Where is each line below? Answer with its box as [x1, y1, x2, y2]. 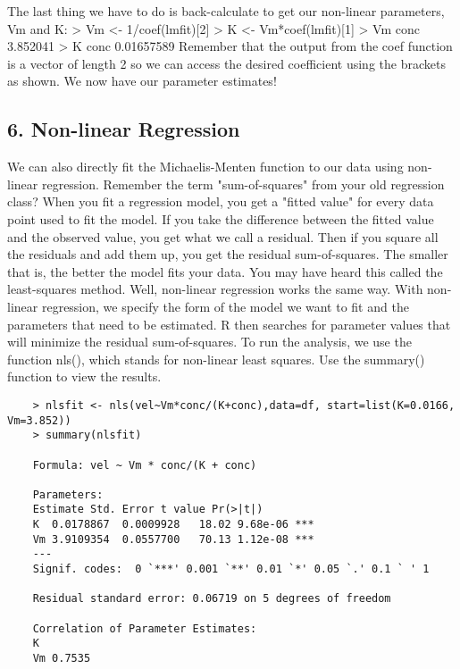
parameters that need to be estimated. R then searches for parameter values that [7, 314, 451, 333]
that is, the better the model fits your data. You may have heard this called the [7, 262, 443, 280]
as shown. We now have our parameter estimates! [7, 71, 277, 90]
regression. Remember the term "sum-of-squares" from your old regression [41, 174, 445, 193]
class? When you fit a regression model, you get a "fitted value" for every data [7, 192, 434, 211]
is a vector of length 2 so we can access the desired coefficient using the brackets [7, 54, 446, 72]
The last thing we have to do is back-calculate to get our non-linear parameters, [7, 2, 445, 20]
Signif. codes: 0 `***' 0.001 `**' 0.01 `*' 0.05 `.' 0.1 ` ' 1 [32, 563, 430, 576]
